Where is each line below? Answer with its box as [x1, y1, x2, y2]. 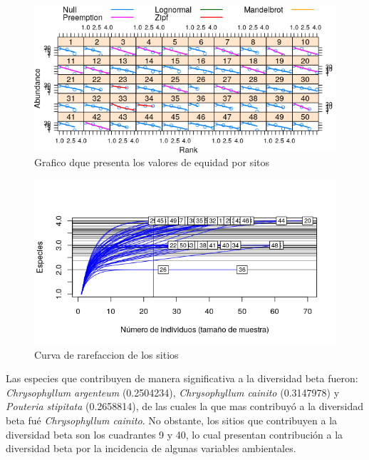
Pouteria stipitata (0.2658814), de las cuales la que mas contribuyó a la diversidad [6, 399, 364, 414]
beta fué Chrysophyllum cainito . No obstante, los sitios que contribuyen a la [6, 413, 338, 428]
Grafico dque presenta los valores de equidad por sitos [34, 155, 270, 170]
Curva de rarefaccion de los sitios [34, 347, 179, 362]
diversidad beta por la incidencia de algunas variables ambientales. [6, 441, 296, 456]
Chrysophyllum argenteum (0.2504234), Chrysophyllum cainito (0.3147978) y [6, 384, 340, 399]
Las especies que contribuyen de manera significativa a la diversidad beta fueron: [6, 371, 358, 386]
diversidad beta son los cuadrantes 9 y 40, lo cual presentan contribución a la [6, 426, 343, 441]
